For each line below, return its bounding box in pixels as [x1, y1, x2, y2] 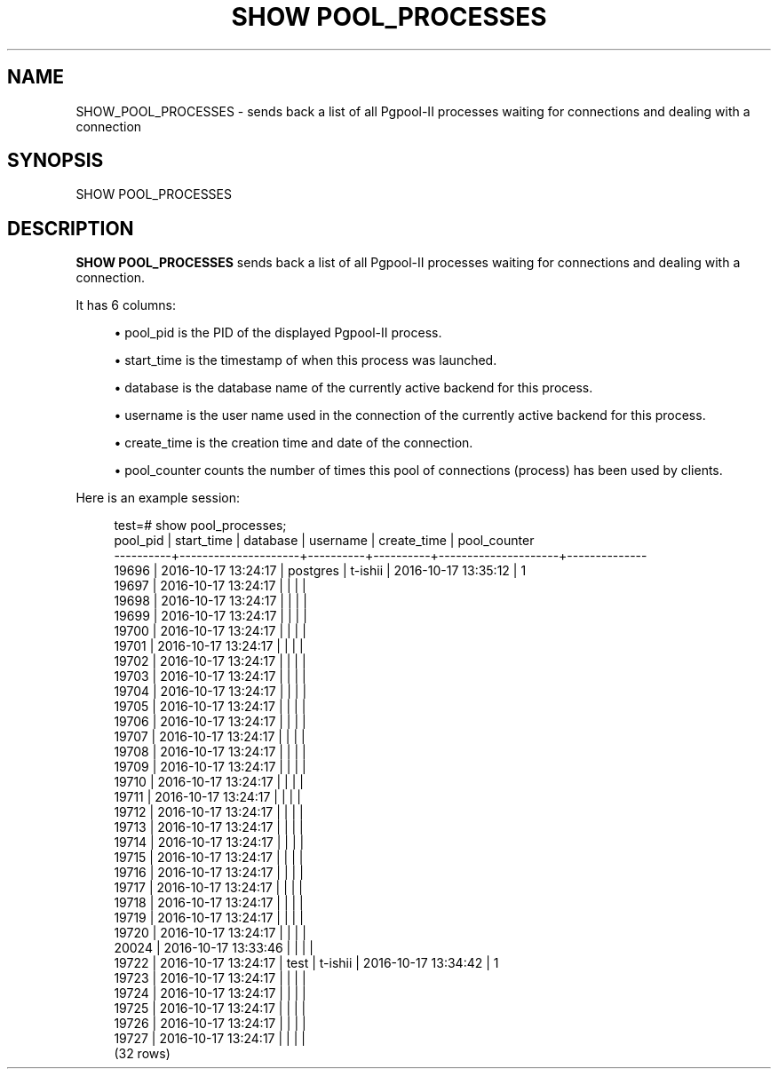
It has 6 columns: [75, 297, 176, 313]
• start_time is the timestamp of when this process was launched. [114, 352, 497, 368]
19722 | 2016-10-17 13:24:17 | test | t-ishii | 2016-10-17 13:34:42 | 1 [114, 955, 499, 971]
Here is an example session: [75, 490, 240, 506]
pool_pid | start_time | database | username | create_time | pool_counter [114, 533, 535, 549]
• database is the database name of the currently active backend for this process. [114, 380, 593, 396]
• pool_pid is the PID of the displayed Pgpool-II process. [114, 325, 442, 341]
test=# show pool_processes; [114, 518, 287, 534]
